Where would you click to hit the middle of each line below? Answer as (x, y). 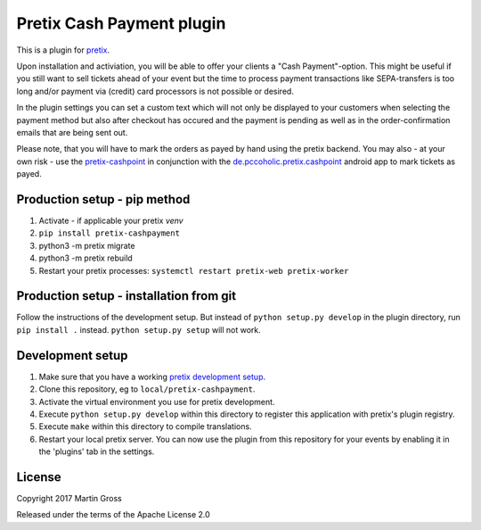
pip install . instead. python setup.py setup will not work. (139, 329)
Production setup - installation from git (126, 296)
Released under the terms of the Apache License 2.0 (114, 515)
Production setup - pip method (103, 199)
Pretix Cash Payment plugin (121, 23)
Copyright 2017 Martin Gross (69, 498)
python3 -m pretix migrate (87, 245)
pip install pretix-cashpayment (109, 233)
